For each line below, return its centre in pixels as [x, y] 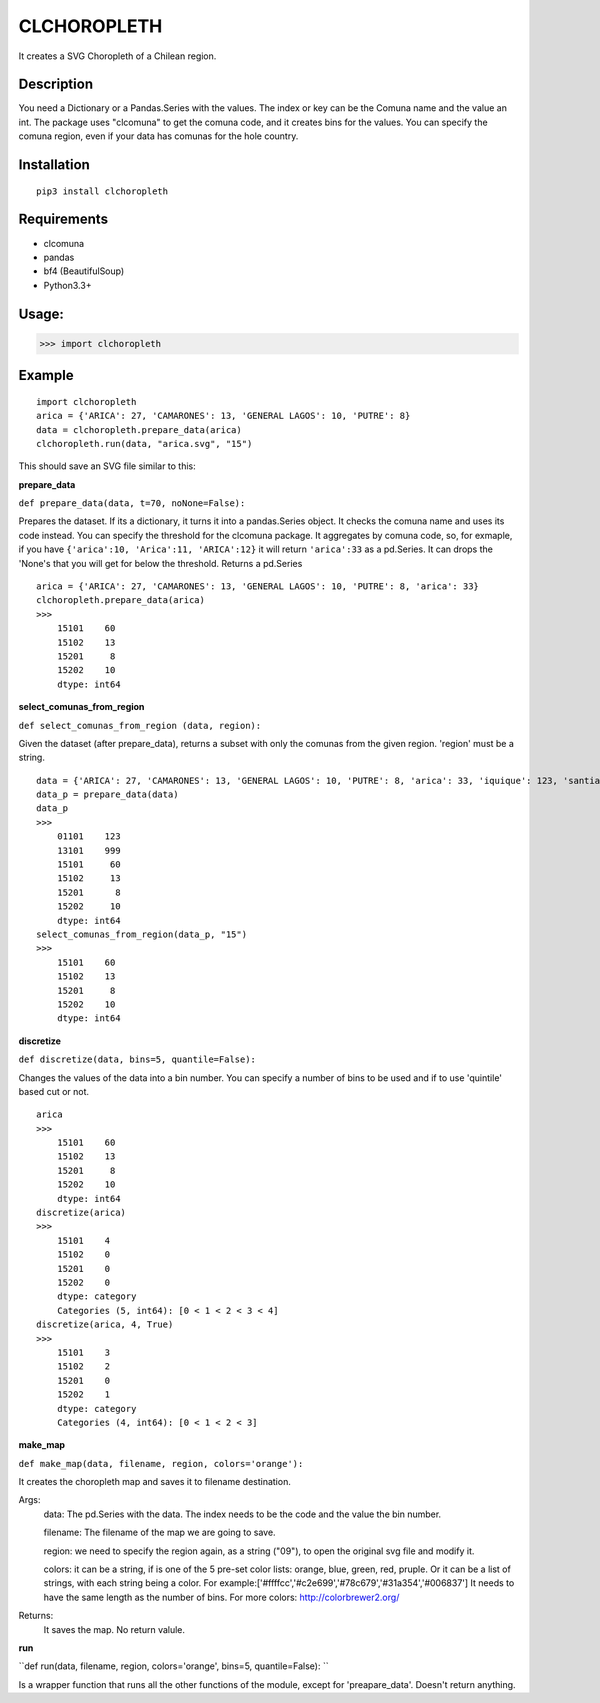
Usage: [41, 313]
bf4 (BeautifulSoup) [84, 271]
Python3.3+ [67, 285]
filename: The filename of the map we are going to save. [159, 1532]
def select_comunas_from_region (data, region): [140, 725]
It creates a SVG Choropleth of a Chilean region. [117, 56]
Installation [54, 165]
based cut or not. [54, 1091]
